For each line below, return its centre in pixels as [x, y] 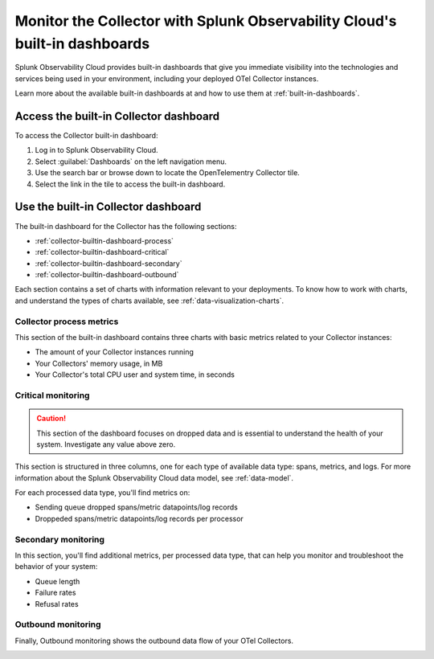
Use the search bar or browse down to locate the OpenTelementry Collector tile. [168, 173]
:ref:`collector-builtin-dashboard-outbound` [107, 275]
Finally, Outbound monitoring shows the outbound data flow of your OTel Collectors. [154, 641]
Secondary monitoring [59, 539]
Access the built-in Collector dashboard [117, 116]
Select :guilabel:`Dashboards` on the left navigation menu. [131, 162]
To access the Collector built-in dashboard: [86, 136]
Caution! [51, 419]
